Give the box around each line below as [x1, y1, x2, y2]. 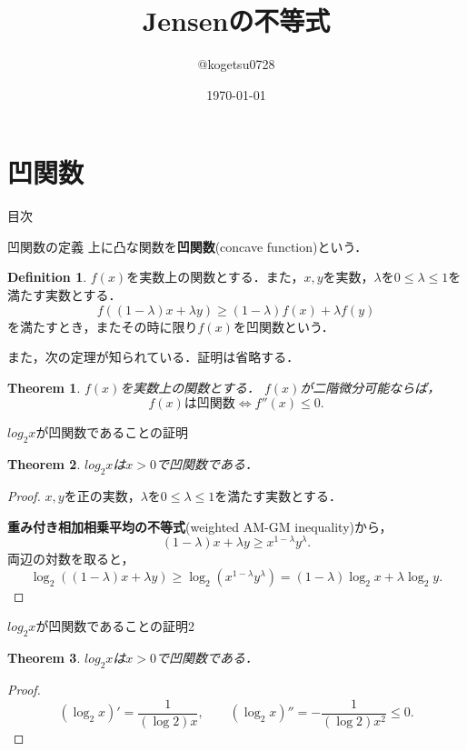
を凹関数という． [233, 316, 334, 335]
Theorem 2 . [7, 455, 81, 474]
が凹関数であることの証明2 [35, 616, 195, 636]
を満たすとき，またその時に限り [7, 316, 198, 335]
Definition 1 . [7, 267, 87, 286]
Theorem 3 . [7, 648, 81, 667]
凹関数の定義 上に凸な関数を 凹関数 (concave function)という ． [7, 236, 368, 255]
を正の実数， [64, 486, 141, 505]
